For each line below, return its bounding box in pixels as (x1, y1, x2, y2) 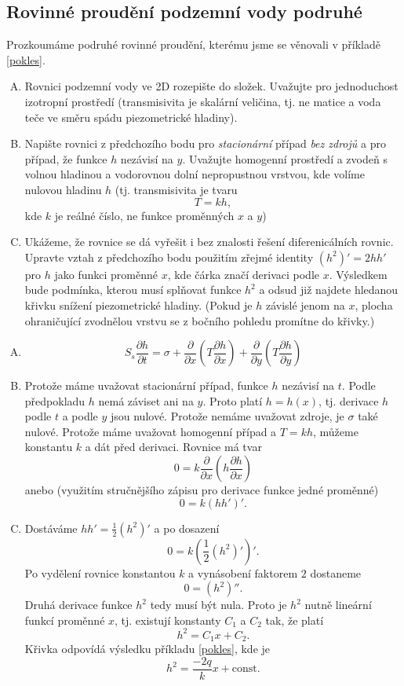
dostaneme (310, 564, 362, 581)
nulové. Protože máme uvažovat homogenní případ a (24, 423, 277, 439)
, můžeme (313, 423, 359, 439)
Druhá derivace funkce (24, 596, 133, 613)
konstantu (24, 438, 73, 455)
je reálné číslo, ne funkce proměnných (54, 207, 235, 223)
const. (231, 663, 260, 675)
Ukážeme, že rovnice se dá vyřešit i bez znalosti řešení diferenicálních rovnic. (24, 233, 394, 250)
